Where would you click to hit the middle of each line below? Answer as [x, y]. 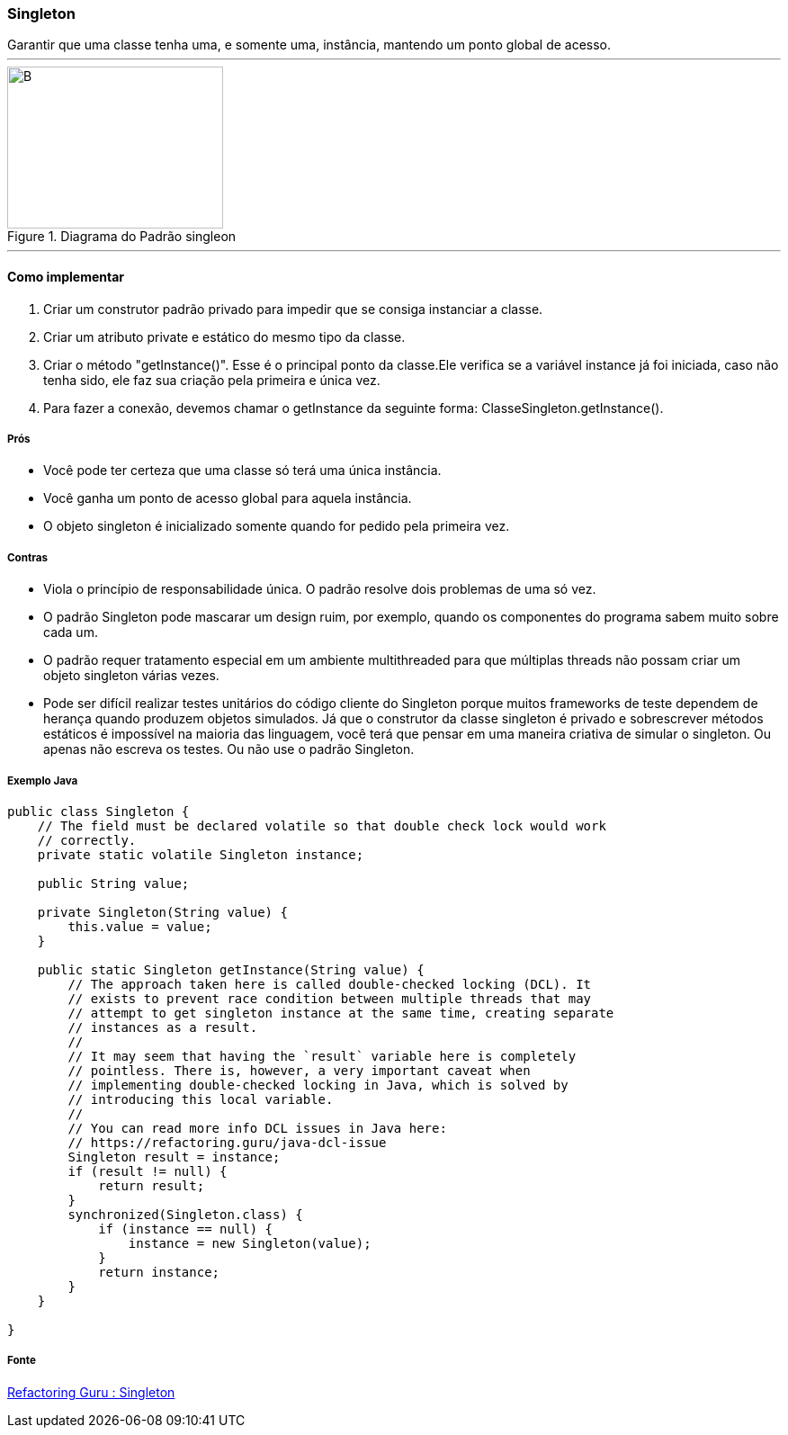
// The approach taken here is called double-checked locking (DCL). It [330, 984]
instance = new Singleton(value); [250, 1243]
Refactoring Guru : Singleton [91, 1392]
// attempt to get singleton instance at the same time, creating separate [341, 1013]
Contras [27, 557]
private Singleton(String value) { [162, 912]
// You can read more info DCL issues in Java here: [257, 1128]
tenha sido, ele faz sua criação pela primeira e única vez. [212, 380]
